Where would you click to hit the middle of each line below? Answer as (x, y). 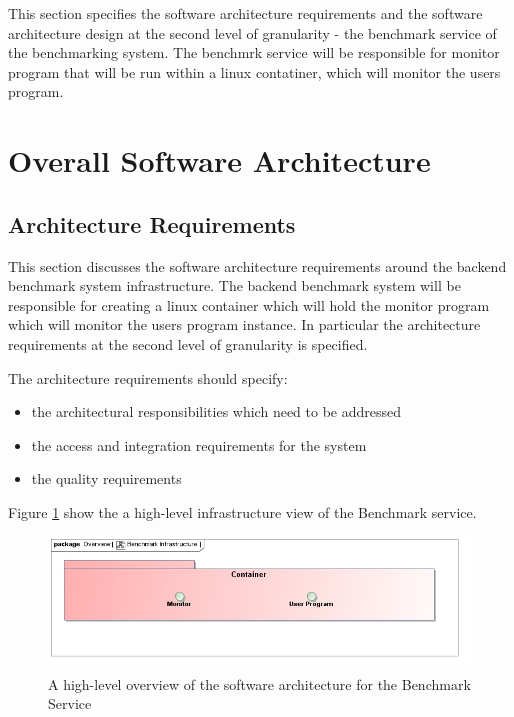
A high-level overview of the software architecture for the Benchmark (259, 683)
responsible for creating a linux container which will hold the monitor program (249, 304)
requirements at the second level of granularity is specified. (188, 343)
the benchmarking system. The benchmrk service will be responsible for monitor (254, 52)
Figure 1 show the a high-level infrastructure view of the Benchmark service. (242, 511)
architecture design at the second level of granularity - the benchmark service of (252, 32)
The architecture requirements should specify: (148, 377)
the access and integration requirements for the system (199, 444)
